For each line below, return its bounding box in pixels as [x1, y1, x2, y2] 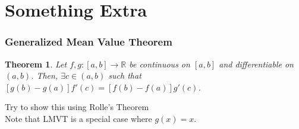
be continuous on [129, 57, 190, 70]
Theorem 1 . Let [5, 57, 67, 70]
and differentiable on [219, 57, 294, 70]
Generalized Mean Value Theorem [5, 34, 172, 49]
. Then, [31, 69, 58, 82]
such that [108, 69, 141, 82]
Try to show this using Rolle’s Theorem [5, 101, 149, 113]
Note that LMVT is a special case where [5, 112, 152, 124]
